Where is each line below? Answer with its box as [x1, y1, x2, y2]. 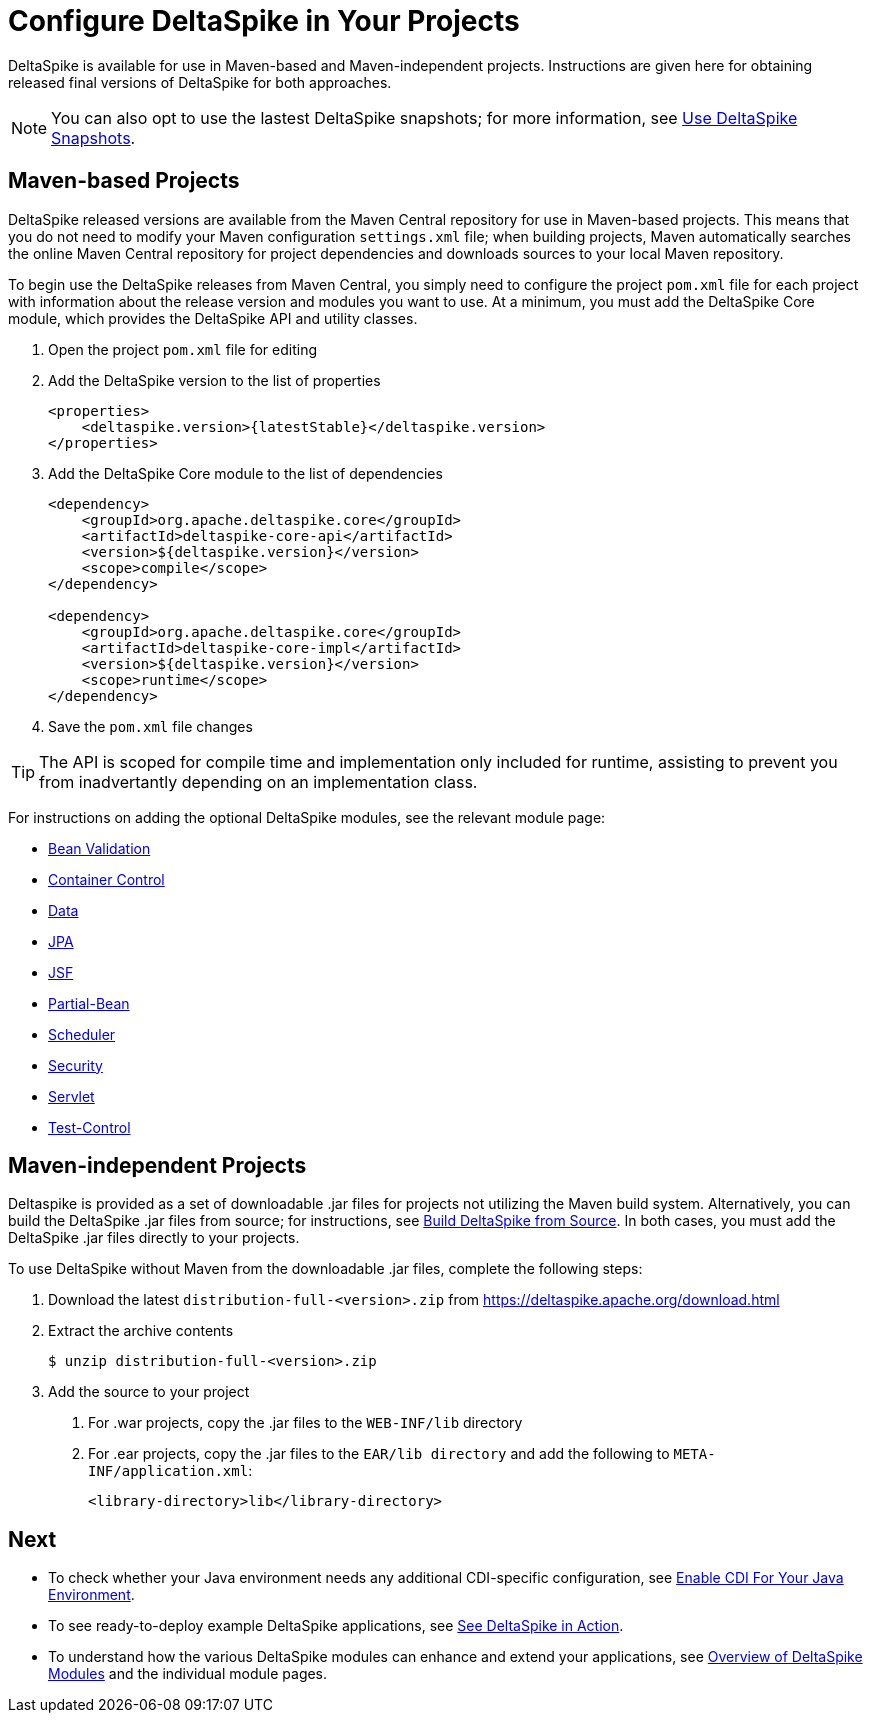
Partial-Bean [48, 994, 130, 1012]
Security [48, 1056, 103, 1074]
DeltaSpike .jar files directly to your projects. [8, 1229, 300, 1247]
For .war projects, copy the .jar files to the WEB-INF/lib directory [88, 1414, 523, 1432]
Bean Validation [48, 839, 151, 857]
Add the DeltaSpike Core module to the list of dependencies [48, 464, 443, 482]
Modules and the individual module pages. [48, 1665, 328, 1683]
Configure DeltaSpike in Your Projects [8, 4, 520, 38]
